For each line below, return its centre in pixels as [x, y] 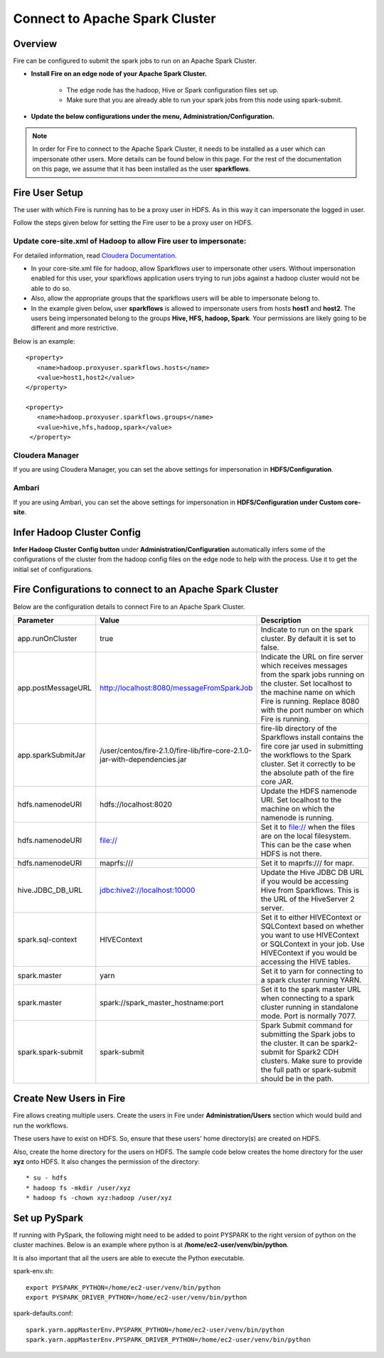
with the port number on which [312, 710]
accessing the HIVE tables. [306, 962]
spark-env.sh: [33, 1271]
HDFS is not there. [292, 854]
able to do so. [51, 288]
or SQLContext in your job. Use [313, 944]
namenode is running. [297, 817]
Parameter [36, 620]
